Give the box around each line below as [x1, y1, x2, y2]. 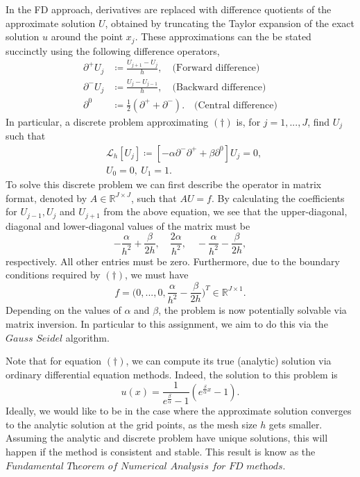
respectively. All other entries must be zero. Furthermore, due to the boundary [6, 253, 340, 268]
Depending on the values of [6, 303, 121, 317]
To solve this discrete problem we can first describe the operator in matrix [6, 177, 322, 192]
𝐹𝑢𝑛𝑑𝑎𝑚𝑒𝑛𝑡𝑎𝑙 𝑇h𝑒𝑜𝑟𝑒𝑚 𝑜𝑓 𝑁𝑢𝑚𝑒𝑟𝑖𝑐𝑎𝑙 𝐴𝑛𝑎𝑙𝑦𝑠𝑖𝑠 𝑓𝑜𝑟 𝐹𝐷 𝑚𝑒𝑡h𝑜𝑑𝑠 [6, 461, 283, 471]
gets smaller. [268, 417, 323, 431]
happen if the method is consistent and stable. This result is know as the [6, 444, 316, 458]
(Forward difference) [172, 63, 260, 74]
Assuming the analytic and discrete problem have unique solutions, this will [6, 430, 328, 445]
